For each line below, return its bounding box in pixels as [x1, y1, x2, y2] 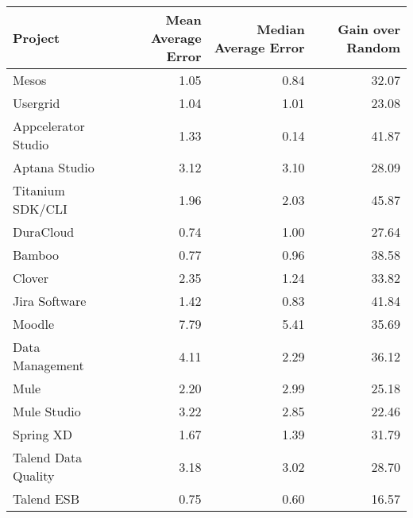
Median [257, 19, 305, 38]
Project [13, 29, 60, 47]
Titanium [13, 181, 65, 199]
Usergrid [13, 94, 60, 112]
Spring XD [13, 425, 72, 443]
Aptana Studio [13, 158, 95, 176]
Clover [13, 269, 48, 287]
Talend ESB [13, 489, 80, 508]
